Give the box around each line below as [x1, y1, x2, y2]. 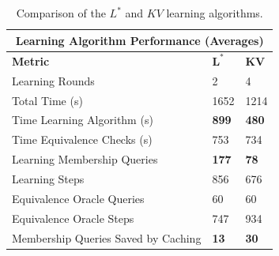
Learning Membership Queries [12, 151, 158, 168]
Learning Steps [12, 171, 85, 186]
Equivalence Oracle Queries [12, 190, 145, 206]
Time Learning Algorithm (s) [12, 111, 153, 128]
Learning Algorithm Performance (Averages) [15, 32, 264, 48]
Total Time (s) [12, 92, 83, 108]
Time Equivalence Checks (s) [12, 131, 153, 148]
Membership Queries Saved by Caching [12, 229, 202, 246]
